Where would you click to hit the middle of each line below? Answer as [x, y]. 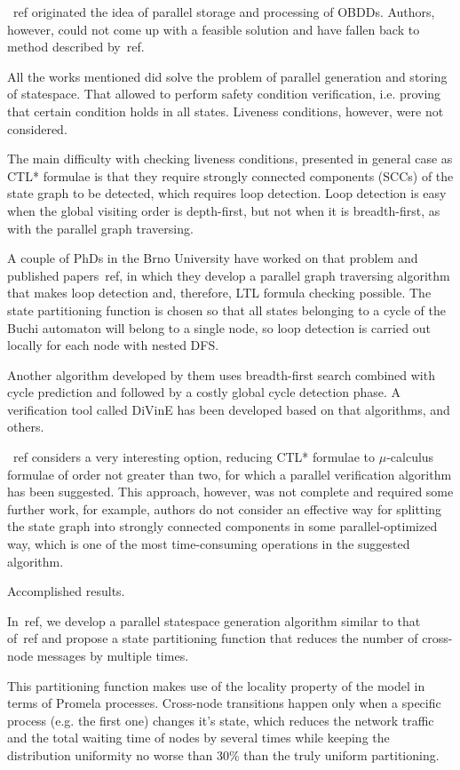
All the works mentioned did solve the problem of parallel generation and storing [227, 76]
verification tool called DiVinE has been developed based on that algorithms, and [229, 409]
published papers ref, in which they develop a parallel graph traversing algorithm [229, 275]
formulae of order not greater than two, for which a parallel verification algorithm [230, 474]
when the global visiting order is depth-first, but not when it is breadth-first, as [224, 210]
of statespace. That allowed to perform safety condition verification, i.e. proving [224, 94]
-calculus [410, 457]
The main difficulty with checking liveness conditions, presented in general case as [230, 159]
